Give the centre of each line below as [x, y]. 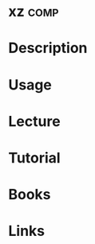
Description [48, 48]
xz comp [34, 12]
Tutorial [35, 158]
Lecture [35, 121]
